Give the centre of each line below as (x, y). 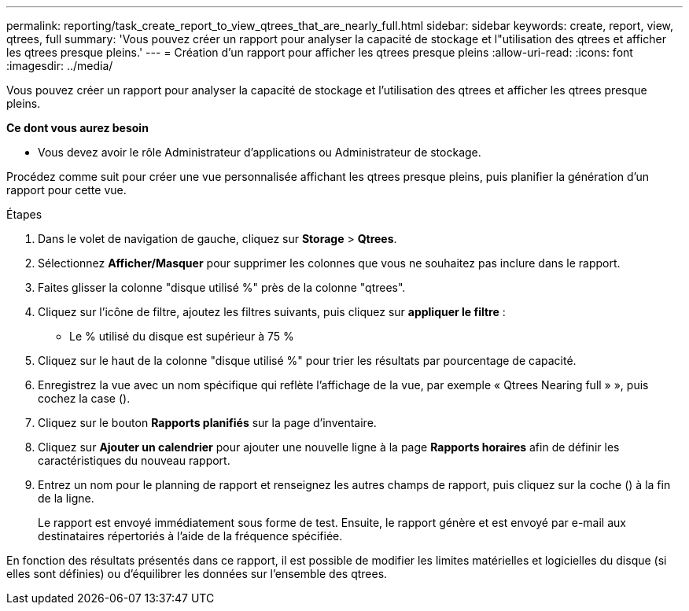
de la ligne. (66, 498)
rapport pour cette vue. (66, 190)
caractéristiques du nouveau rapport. (134, 460)
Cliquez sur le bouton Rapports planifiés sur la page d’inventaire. (207, 423)
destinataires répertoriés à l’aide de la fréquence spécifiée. (190, 536)
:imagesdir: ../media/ (60, 66)
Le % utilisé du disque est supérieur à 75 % (182, 336)
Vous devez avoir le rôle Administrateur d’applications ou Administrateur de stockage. (260, 152)
